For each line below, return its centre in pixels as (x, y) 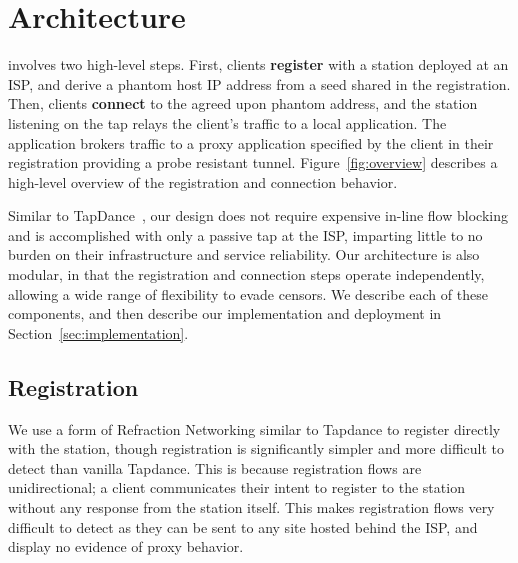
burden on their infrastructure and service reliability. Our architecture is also (244, 254)
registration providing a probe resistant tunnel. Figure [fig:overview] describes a (253, 162)
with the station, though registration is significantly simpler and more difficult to (256, 448)
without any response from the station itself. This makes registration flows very (251, 507)
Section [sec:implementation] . (98, 332)
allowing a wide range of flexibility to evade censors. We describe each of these (248, 293)
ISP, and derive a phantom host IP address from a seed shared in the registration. (259, 83)
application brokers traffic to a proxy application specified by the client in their (251, 142)
